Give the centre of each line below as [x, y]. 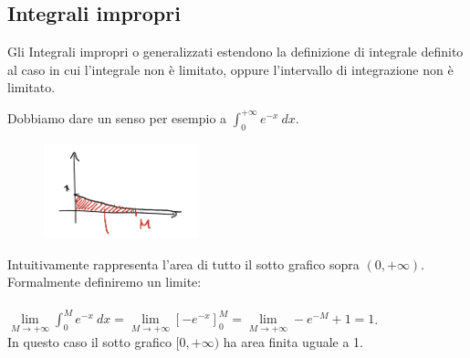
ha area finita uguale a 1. [293, 342]
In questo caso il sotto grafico [89, 342]
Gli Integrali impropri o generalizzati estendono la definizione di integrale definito [235, 52]
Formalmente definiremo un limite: [104, 282]
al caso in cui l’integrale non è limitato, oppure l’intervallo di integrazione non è [230, 69]
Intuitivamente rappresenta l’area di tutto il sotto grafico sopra [183, 263]
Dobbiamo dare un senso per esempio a [117, 117]
